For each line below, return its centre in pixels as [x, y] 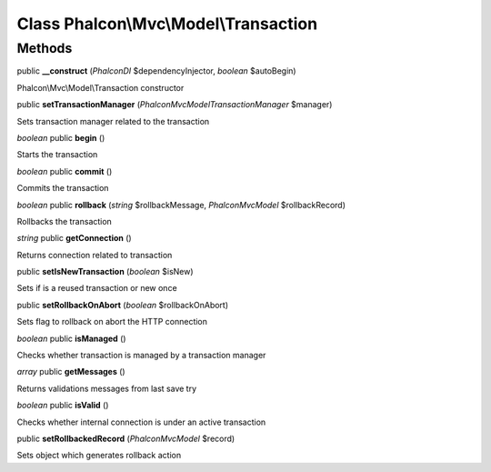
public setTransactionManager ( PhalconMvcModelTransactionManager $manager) [175, 105]
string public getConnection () [74, 238]
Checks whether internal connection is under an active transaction [141, 422]
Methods [45, 48]
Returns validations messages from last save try [107, 388]
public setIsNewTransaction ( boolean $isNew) [105, 272]
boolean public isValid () [63, 406]
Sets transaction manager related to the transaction [113, 121]
